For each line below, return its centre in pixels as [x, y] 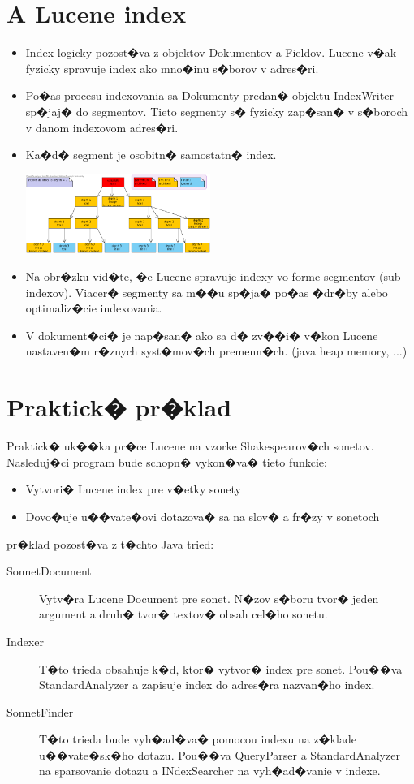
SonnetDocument [49, 571]
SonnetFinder [40, 711]
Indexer [25, 641]
